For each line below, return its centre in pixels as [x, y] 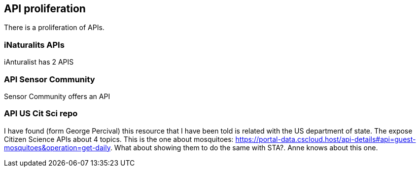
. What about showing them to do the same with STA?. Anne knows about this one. [244, 147]
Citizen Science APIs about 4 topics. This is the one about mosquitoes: [119, 139]
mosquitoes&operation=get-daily [57, 147]
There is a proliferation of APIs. [54, 28]
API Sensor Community [50, 79]
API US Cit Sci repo [41, 114]
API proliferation [45, 9]
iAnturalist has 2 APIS [39, 62]
